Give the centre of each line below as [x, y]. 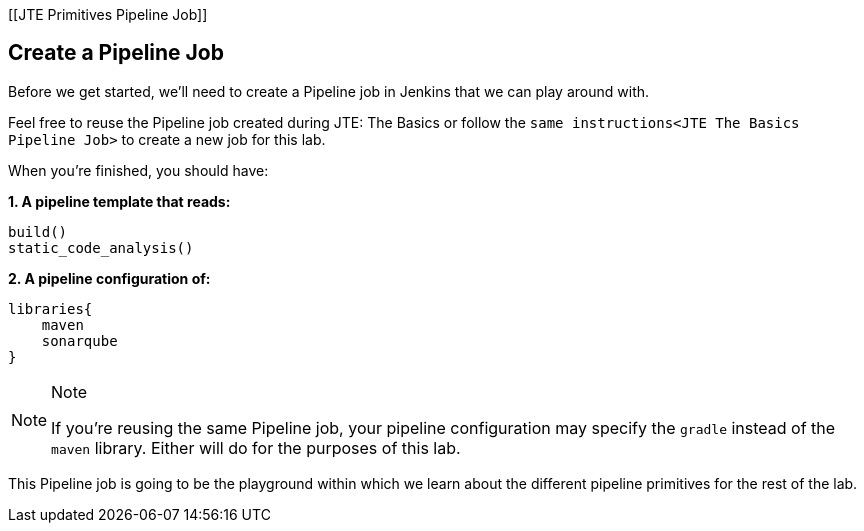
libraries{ [50, 308]
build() [38, 231]
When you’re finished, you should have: [138, 170]
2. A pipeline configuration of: [109, 278]
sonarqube [79, 340]
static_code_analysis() [101, 247]
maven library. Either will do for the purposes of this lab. [256, 447]
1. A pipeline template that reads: [119, 201]
